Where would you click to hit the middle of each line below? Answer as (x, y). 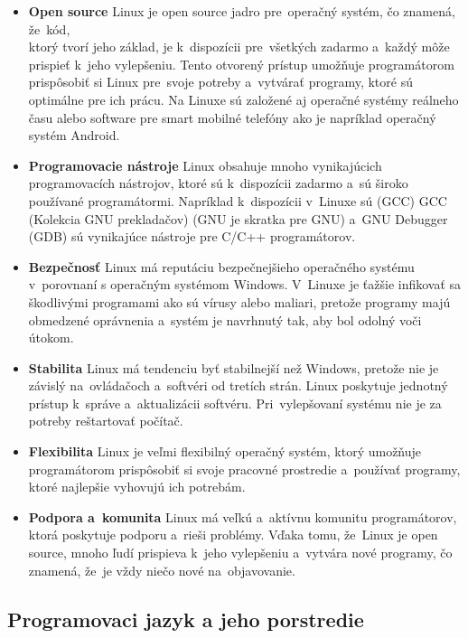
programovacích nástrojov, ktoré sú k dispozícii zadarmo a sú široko (218, 183)
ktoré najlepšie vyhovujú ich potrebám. (137, 487)
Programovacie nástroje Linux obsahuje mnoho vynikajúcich (205, 165)
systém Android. (74, 135)
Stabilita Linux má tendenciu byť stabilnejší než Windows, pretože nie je (234, 367)
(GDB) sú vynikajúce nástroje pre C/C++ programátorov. (192, 236)
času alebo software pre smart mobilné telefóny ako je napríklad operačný (232, 117)
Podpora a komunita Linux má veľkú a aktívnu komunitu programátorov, (243, 516)
